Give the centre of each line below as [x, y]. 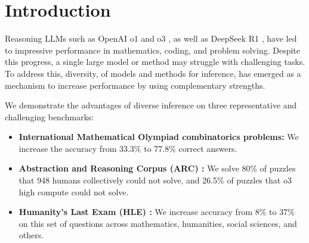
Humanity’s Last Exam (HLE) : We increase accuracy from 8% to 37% [157, 212]
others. [31, 235]
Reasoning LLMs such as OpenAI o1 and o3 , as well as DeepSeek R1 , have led [151, 38]
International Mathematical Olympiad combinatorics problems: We [159, 137]
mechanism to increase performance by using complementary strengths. [135, 85]
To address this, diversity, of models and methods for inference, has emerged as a [153, 73]
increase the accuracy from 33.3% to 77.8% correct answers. [128, 148]
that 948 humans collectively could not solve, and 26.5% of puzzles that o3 [155, 180]
